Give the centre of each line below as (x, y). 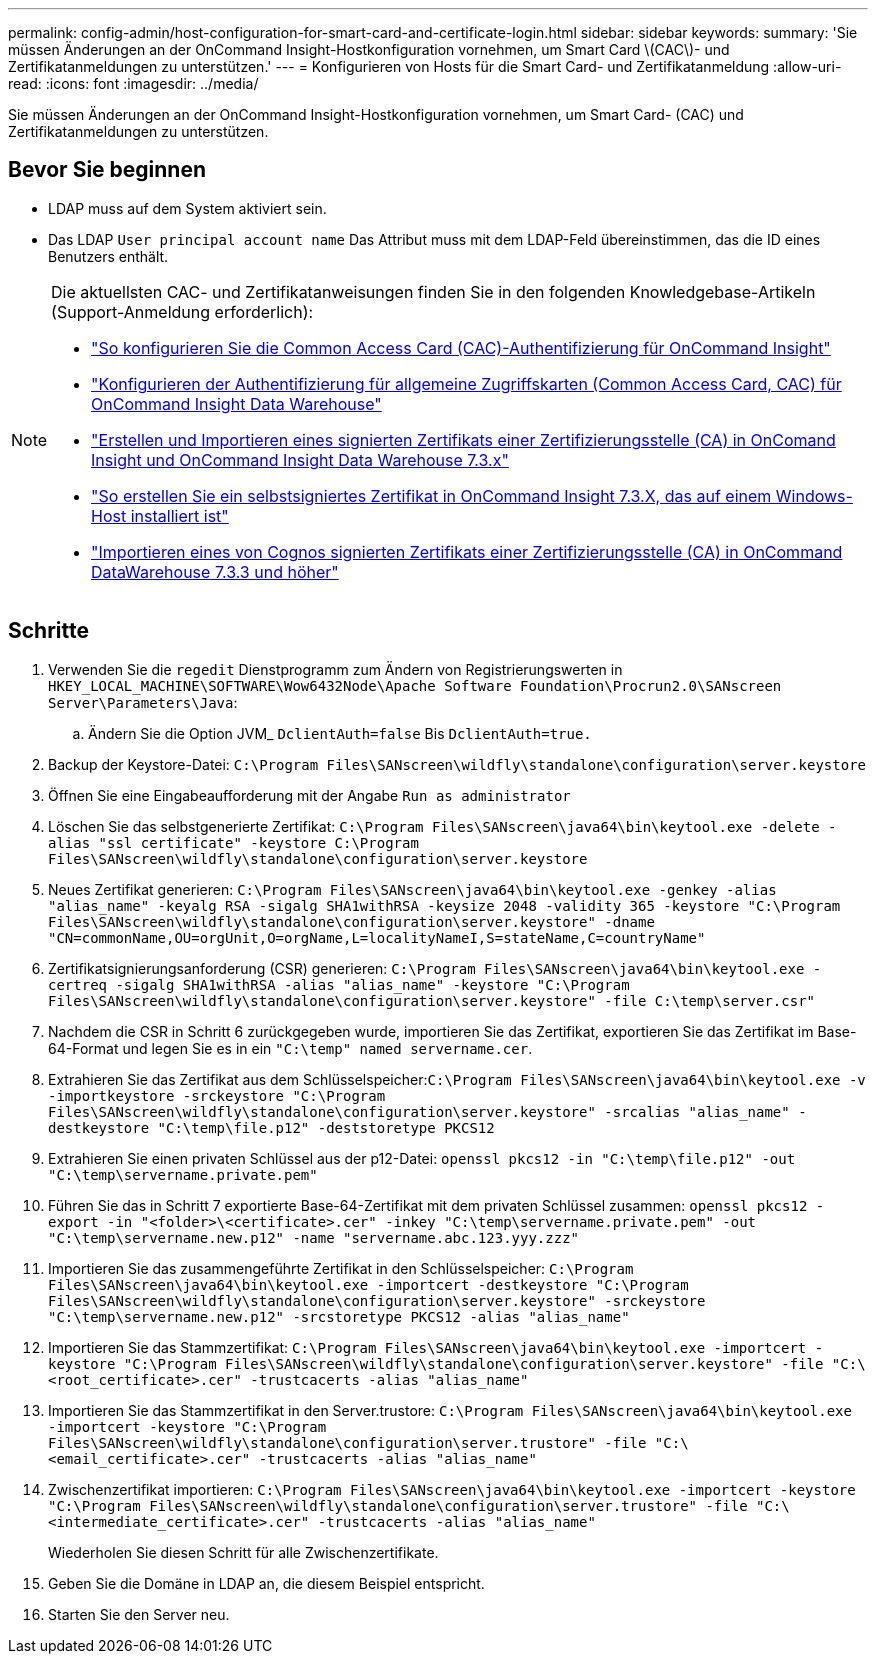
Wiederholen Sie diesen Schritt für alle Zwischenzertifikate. (243, 1552)
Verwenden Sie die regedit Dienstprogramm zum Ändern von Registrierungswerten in (335, 669)
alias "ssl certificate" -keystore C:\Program (233, 842)
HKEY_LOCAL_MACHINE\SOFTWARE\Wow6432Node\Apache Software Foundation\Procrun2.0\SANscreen (415, 685)
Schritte (48, 631)
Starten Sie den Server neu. (139, 1614)
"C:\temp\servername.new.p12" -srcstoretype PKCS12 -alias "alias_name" (339, 1316)
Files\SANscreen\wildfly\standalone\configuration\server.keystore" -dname (351, 921)
